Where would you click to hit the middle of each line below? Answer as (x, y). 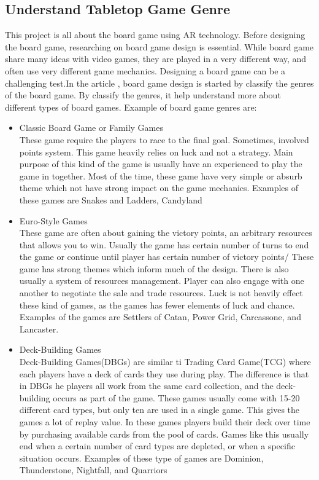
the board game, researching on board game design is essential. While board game (159, 46)
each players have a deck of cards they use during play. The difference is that (164, 373)
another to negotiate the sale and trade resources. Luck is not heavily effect (161, 293)
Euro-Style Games (53, 220)
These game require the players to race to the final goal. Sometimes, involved (164, 139)
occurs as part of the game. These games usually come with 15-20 (176, 397)
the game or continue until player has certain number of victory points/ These (167, 257)
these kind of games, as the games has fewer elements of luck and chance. (157, 305)
